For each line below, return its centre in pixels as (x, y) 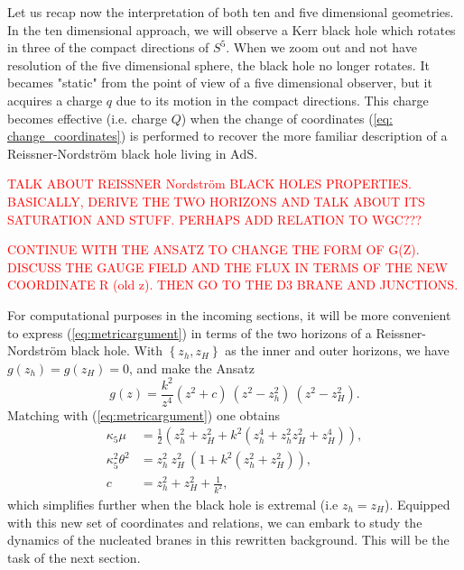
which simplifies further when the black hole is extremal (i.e (173, 504)
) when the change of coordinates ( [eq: (287, 118)
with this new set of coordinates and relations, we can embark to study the (215, 522)
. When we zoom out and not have (321, 47)
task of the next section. (74, 557)
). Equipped (418, 504)
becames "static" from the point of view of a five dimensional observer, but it (220, 83)
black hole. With (117, 350)
